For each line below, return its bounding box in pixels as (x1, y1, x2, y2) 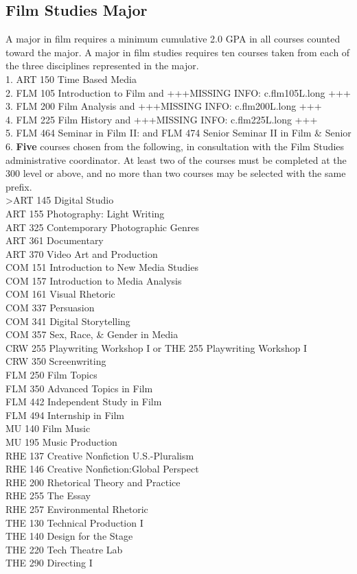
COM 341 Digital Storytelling (5, 313, 130, 328)
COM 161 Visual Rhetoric (5, 287, 115, 301)
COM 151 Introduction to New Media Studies (5, 260, 198, 274)
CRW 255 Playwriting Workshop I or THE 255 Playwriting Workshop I (5, 340, 308, 355)
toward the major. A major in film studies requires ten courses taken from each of (5, 45, 350, 59)
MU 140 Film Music (5, 421, 91, 435)
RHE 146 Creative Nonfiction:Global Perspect (5, 462, 199, 476)
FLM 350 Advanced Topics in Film (5, 381, 153, 395)
